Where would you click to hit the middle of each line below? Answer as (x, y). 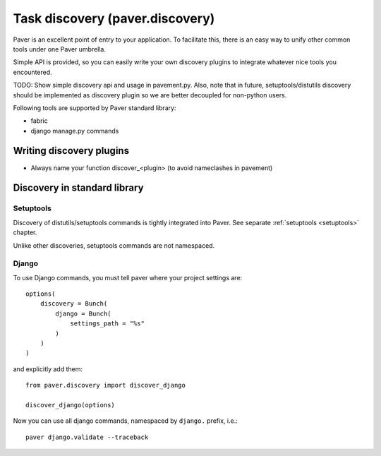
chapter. (25, 232)
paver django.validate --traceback (87, 437)
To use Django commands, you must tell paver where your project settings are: (128, 277)
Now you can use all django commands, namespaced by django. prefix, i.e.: (125, 421)
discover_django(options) (71, 405)
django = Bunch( (83, 313)
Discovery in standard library (78, 188)
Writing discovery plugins (71, 151)
